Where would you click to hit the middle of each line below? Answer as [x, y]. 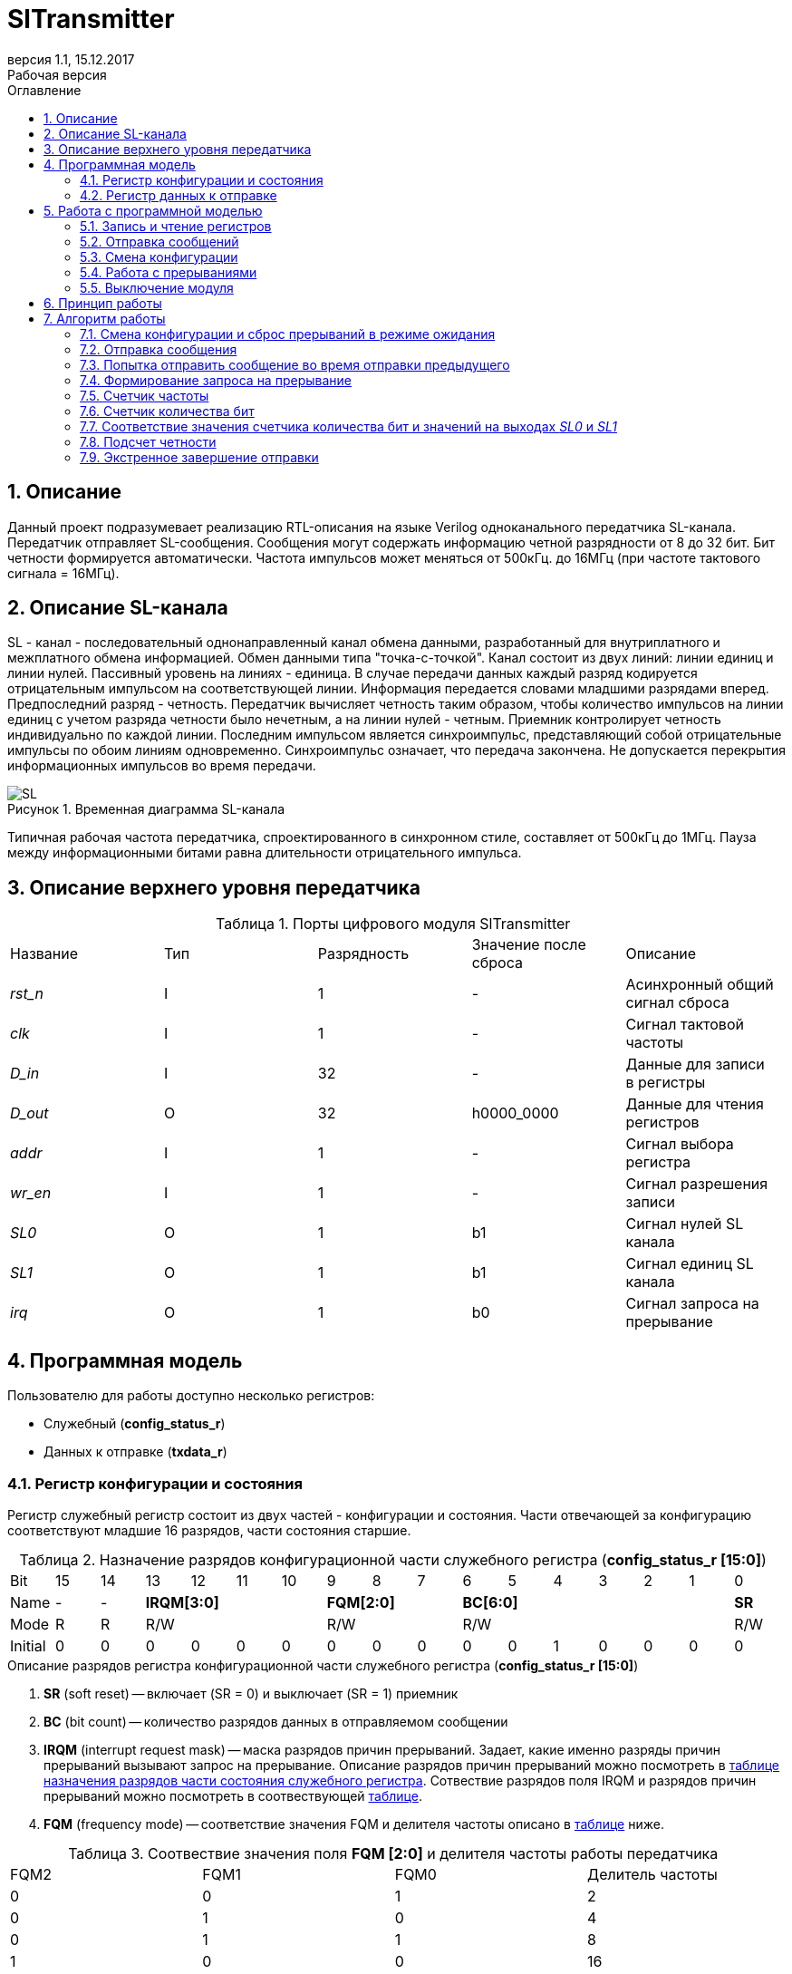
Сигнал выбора [680, 1144]
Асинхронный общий [700, 985]
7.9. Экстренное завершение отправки [199, 457]
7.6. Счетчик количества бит [167, 411]
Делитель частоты [652, 1874]
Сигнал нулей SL [685, 1224]
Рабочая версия [57, 74]
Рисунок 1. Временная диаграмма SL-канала [146, 809]
